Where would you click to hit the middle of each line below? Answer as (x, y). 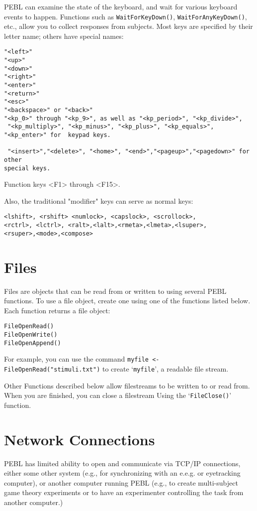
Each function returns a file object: (57, 310)
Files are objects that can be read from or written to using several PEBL (115, 291)
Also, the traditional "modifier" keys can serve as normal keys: (99, 200)
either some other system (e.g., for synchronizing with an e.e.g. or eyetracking (122, 473)
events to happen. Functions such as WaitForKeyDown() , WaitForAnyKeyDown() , (126, 16)
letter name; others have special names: (64, 36)
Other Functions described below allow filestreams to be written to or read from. (127, 385)
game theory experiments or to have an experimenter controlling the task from (124, 492)
